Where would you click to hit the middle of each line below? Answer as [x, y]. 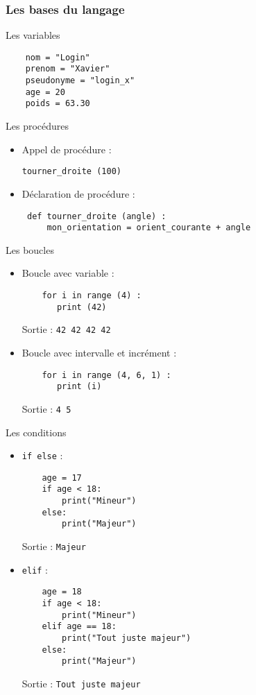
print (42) [82, 307]
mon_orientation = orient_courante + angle [149, 228]
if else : [42, 455]
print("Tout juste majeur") [127, 638]
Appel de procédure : [67, 149]
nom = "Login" [58, 57]
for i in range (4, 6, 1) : [106, 375]
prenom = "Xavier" [68, 69]
